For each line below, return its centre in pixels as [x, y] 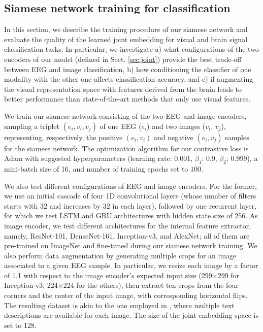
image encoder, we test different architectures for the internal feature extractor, [128, 225]
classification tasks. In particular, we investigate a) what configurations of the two [131, 49]
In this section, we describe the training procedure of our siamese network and [126, 29]
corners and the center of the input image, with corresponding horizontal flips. [126, 295]
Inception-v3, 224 [31, 285]
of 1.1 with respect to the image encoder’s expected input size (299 [108, 275]
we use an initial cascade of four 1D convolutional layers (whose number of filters [130, 196]
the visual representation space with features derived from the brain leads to [123, 89]
